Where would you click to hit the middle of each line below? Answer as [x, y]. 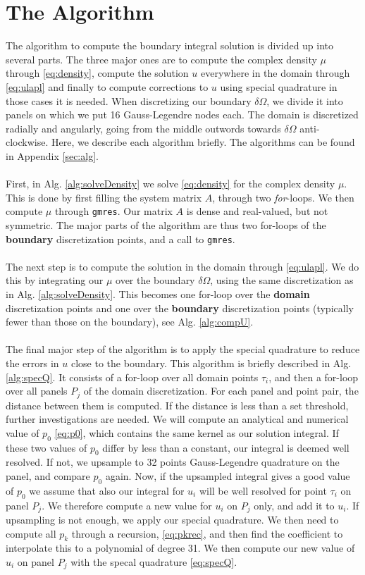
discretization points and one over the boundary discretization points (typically [180, 308]
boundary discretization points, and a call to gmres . [120, 239]
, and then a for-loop [314, 377]
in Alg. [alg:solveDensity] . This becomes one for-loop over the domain [158, 293]
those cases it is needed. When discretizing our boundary [129, 100]
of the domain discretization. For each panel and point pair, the [221, 391]
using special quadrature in [279, 86]
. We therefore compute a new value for [127, 505]
